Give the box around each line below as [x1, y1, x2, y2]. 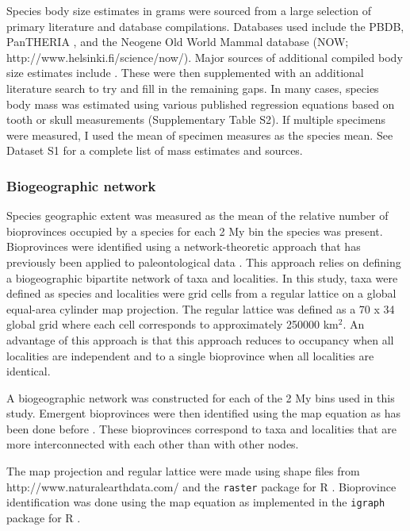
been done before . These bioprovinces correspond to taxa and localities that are [6, 420, 397, 437]
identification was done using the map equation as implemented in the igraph [6, 494, 385, 510]
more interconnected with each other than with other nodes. [6, 436, 299, 452]
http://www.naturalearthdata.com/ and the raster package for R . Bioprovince [6, 478, 397, 494]
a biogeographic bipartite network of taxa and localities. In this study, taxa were [6, 269, 398, 286]
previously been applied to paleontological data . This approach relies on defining [6, 253, 401, 270]
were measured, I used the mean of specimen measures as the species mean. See [6, 126, 393, 143]
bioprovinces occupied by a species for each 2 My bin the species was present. [6, 222, 383, 239]
